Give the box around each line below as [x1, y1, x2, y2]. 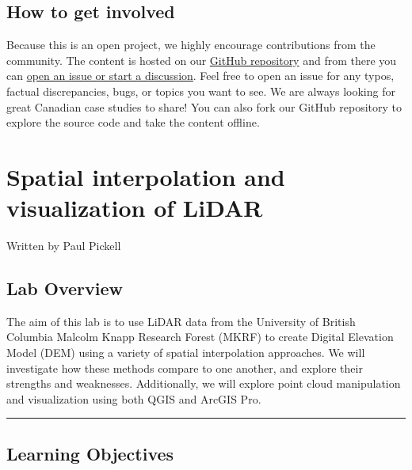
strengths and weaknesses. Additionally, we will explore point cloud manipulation [6, 375, 401, 392]
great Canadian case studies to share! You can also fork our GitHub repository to [6, 98, 402, 115]
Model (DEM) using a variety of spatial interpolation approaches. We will [6, 344, 365, 361]
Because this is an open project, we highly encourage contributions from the [6, 36, 376, 53]
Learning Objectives [6, 441, 174, 465]
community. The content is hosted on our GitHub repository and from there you [6, 51, 397, 68]
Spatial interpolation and [6, 160, 285, 192]
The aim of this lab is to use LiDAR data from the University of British [6, 313, 356, 329]
